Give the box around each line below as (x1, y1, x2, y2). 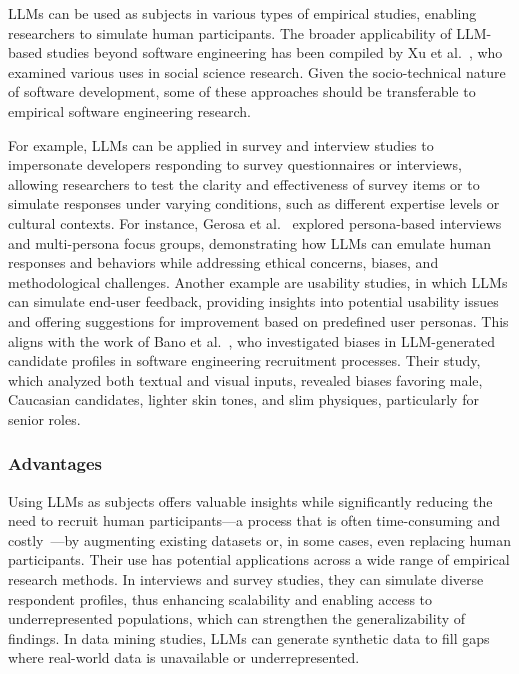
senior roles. (8, 408, 81, 429)
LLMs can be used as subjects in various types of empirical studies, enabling (8, 3, 477, 23)
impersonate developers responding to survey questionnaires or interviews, (8, 154, 462, 175)
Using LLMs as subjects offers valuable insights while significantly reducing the (8, 490, 493, 511)
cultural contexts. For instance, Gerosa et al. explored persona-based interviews (8, 212, 502, 233)
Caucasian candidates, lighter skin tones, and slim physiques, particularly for (8, 389, 479, 410)
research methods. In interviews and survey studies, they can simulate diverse (8, 569, 484, 590)
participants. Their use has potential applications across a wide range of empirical (8, 549, 510, 570)
